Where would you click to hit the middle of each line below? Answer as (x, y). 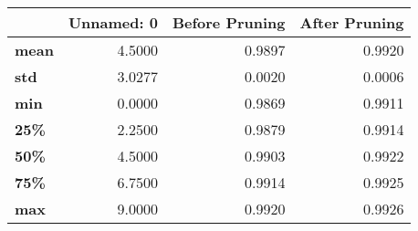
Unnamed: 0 (113, 22)
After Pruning (352, 22)
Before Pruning (229, 22)
